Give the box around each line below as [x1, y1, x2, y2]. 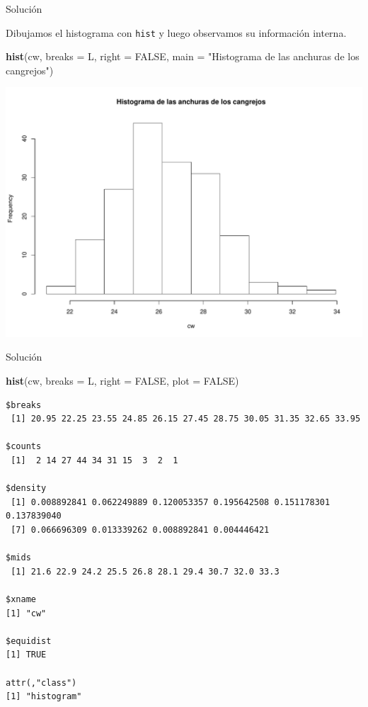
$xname [6, 594, 36, 604]
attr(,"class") [6, 677, 77, 688]
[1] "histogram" [6, 691, 82, 702]
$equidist [6, 635, 52, 646]
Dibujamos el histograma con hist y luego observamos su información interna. [6, 25, 347, 40]
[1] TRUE [6, 650, 47, 660]
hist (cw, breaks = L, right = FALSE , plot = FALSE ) [6, 373, 239, 388]
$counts [6, 441, 42, 452]
